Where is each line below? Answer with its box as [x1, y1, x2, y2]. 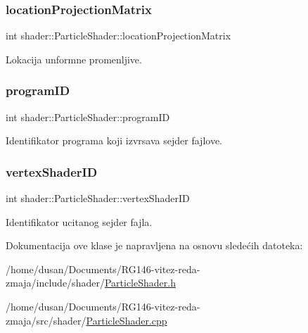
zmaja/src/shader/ [6, 313, 86, 327]
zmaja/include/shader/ [6, 275, 105, 290]
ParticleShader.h [104, 275, 176, 290]
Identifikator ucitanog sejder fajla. [6, 214, 153, 229]
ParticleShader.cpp [86, 313, 167, 327]
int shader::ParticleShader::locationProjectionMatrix [6, 28, 231, 43]
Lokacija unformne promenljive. [6, 51, 142, 66]
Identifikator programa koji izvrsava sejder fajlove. [6, 133, 222, 148]
